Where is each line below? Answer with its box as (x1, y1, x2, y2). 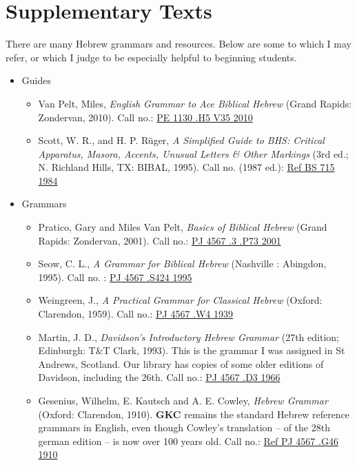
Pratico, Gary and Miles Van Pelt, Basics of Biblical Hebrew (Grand (38, 220, 327, 234)
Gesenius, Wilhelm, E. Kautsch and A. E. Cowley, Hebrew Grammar (38, 393, 328, 407)
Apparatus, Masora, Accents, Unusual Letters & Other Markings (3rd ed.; (38, 146, 349, 161)
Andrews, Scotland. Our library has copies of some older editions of (38, 356, 324, 371)
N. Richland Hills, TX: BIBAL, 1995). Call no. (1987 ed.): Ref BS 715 (38, 160, 335, 174)
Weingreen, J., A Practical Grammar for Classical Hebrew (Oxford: (38, 293, 323, 307)
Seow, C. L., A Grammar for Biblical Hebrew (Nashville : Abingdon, (38, 256, 327, 271)
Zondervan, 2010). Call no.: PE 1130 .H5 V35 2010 (38, 110, 253, 124)
